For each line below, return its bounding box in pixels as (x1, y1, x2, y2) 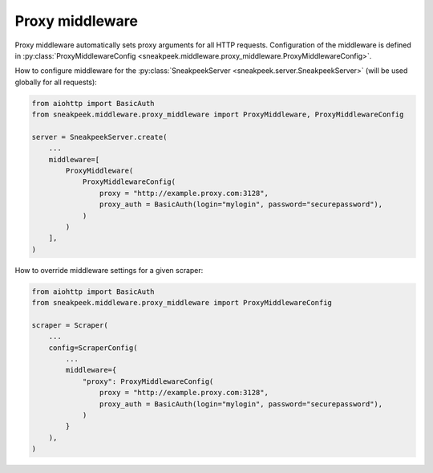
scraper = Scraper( (31, 320, 108, 329)
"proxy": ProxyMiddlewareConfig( (82, 377, 214, 385)
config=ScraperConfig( (48, 343, 138, 353)
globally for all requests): (14, 77, 98, 87)
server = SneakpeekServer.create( (31, 133, 168, 141)
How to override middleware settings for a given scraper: (14, 265, 204, 275)
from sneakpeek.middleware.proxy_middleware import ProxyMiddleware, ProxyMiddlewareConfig (31, 110, 404, 120)
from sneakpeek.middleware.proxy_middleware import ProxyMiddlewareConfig (31, 298, 333, 308)
